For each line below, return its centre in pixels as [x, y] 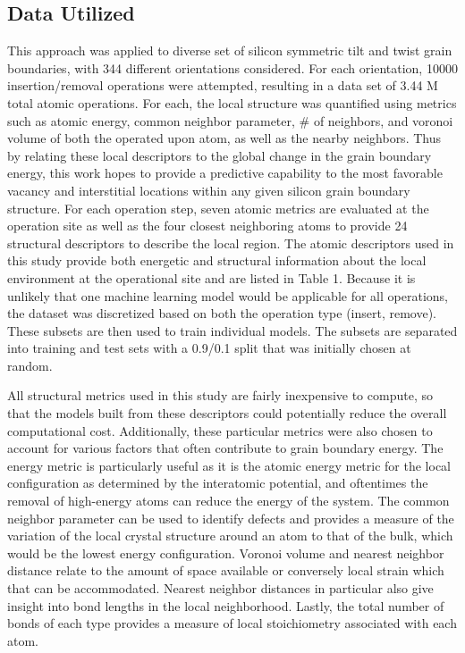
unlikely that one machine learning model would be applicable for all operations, [228, 295]
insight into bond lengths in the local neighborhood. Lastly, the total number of [226, 605]
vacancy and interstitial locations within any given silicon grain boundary [209, 190]
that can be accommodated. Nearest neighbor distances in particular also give [220, 588]
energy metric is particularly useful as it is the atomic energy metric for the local [229, 465]
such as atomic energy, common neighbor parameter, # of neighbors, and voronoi [230, 120]
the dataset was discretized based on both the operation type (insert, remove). [222, 313]
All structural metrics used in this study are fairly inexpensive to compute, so [220, 395]
